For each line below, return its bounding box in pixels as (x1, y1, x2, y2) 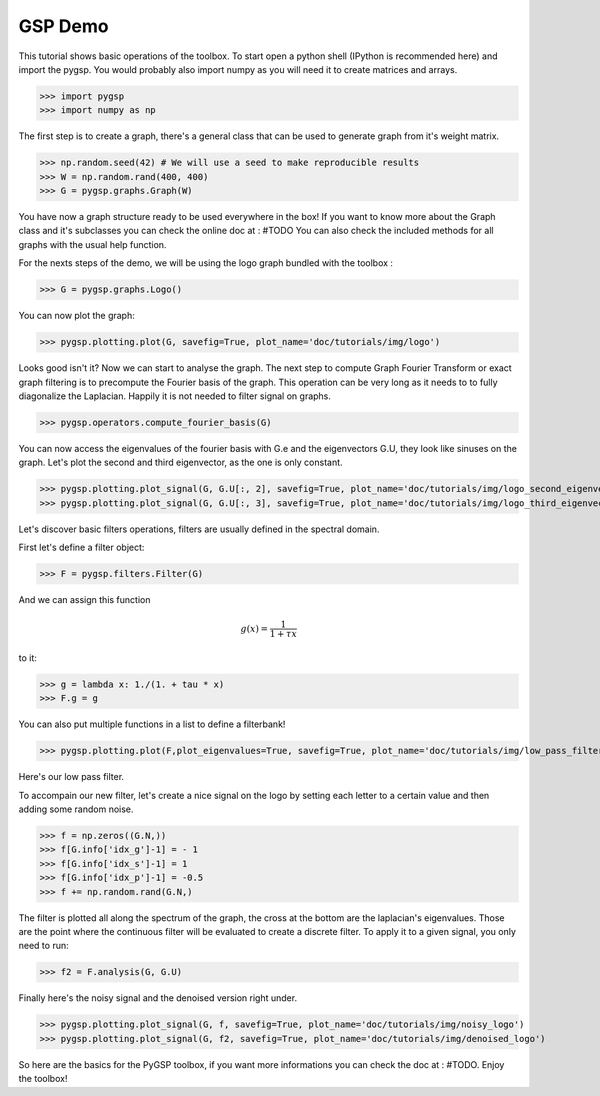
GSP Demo (18, 15, 109, 37)
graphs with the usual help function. (18, 238, 167, 250)
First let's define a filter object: (18, 541, 145, 554)
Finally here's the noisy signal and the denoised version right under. (18, 992, 298, 1004)
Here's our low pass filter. (18, 771, 125, 783)
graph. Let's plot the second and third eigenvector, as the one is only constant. (18, 456, 344, 469)
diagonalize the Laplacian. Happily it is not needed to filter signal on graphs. (18, 390, 332, 402)
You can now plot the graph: (18, 310, 135, 322)
